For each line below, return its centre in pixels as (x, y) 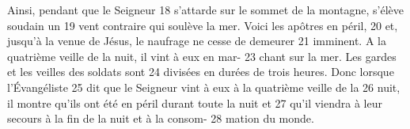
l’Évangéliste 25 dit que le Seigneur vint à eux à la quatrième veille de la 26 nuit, (204, 87)
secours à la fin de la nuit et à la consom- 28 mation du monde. (161, 118)
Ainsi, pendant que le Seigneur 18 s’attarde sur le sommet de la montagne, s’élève (205, 9)
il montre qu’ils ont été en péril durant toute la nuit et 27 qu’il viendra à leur (195, 102)
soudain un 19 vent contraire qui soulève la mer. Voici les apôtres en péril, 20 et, (203, 25)
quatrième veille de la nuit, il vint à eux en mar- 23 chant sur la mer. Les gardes (202, 56)
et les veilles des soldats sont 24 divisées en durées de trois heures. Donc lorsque (201, 72)
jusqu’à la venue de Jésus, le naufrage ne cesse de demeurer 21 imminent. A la (197, 41)
